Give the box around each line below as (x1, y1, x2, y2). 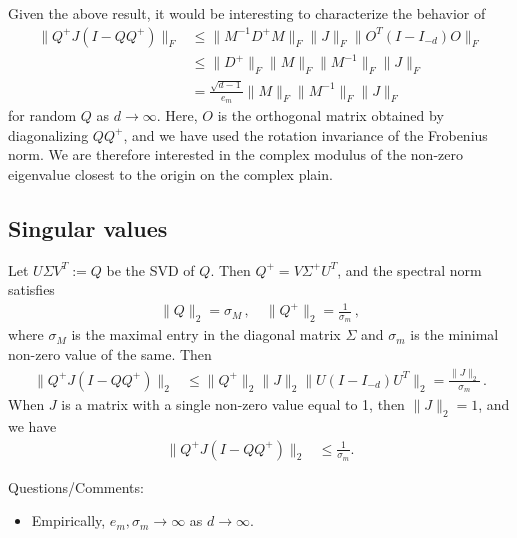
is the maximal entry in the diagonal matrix (71, 324, 341, 345)
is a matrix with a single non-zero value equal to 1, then (61, 394, 405, 415)
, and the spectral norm (337, 259, 482, 280)
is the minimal (410, 324, 499, 345)
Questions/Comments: (8, 476, 144, 497)
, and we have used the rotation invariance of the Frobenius (123, 124, 488, 145)
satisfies (8, 279, 55, 300)
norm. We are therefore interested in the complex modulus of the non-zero (8, 144, 463, 165)
